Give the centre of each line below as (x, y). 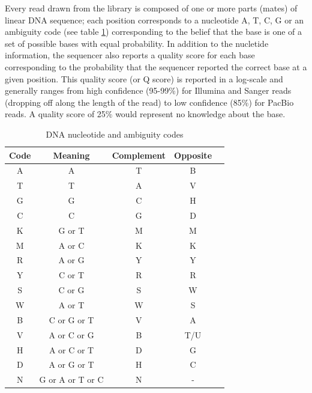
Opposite (193, 155)
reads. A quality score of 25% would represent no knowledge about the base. (145, 114)
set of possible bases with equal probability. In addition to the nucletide (137, 43)
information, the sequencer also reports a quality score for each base (130, 55)
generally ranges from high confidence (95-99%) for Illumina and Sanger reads (148, 90)
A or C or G (71, 334)
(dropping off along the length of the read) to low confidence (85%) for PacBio (149, 102)
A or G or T (71, 364)
